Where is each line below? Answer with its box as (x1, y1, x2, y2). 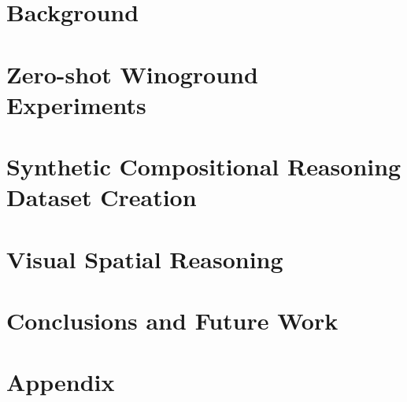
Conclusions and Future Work (6, 304, 339, 337)
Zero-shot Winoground (6, 57, 258, 90)
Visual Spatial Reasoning (6, 242, 283, 275)
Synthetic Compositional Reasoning (6, 150, 401, 183)
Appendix (6, 366, 115, 398)
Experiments (6, 88, 146, 120)
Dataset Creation (6, 181, 197, 213)
